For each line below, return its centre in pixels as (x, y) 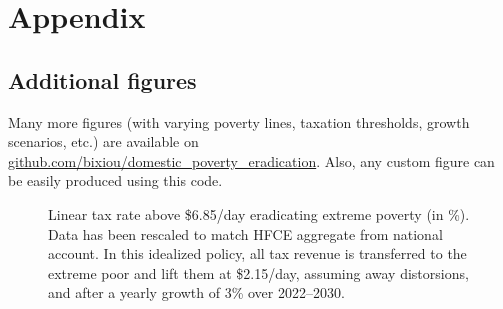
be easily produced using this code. (115, 180)
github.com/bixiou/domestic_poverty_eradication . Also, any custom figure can (251, 160)
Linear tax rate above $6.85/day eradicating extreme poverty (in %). (259, 213)
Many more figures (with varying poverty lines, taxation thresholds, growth (239, 121)
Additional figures (102, 79)
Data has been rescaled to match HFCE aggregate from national (245, 233)
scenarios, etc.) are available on (103, 141)
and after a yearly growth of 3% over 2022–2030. (196, 292)
